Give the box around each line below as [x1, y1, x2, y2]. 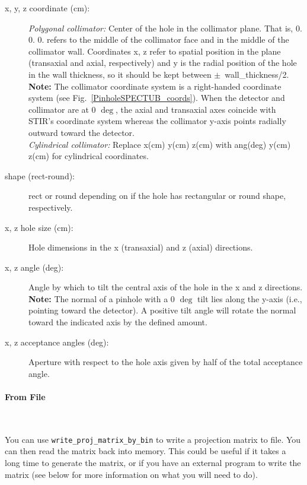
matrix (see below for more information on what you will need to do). [5, 468, 258, 480]
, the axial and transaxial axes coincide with [116, 103, 276, 115]
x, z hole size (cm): [5, 221, 73, 233]
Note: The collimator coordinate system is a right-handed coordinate [28, 80, 282, 92]
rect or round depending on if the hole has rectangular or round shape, [28, 189, 286, 202]
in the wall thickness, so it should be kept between [28, 68, 212, 80]
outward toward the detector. [28, 126, 135, 138]
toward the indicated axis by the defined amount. [28, 316, 207, 328]
